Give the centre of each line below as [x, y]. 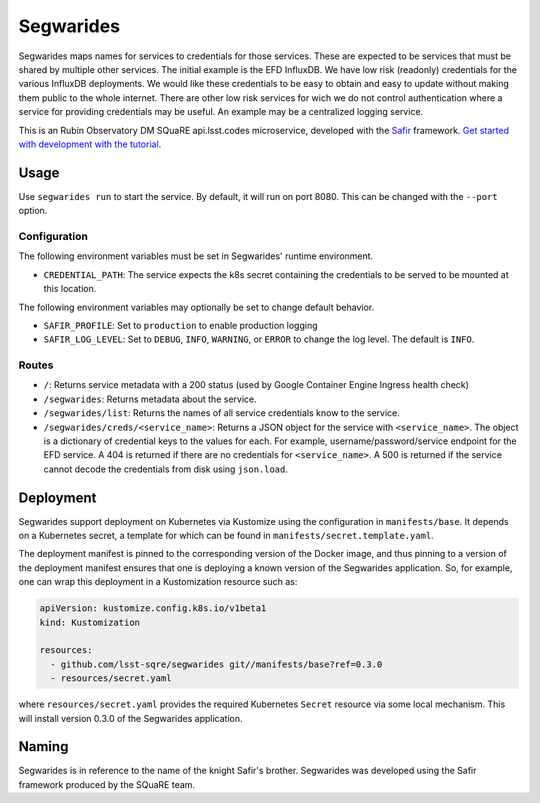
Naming [43, 746]
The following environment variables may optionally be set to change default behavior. [196, 307]
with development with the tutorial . [90, 144]
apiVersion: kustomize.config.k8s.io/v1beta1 [153, 608]
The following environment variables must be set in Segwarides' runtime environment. [196, 256]
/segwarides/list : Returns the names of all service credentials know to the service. [221, 413]
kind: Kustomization [89, 622]
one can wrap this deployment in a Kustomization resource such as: [158, 582]
